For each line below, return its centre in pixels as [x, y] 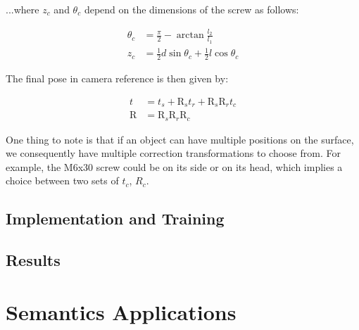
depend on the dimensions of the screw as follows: [191, 9]
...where [23, 9]
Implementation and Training [115, 218]
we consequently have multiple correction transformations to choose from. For [173, 153]
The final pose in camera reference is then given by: [117, 78]
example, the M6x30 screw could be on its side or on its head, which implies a [174, 166]
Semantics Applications [121, 311]
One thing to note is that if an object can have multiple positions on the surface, [180, 139]
